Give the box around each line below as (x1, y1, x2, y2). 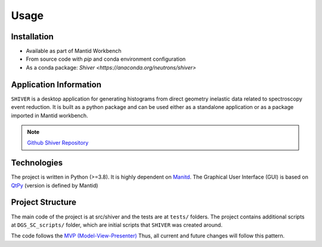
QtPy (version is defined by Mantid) (11, 182, 98, 189)
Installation (11, 32, 54, 42)
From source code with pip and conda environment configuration (26, 55, 186, 62)
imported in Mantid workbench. (11, 112, 89, 119)
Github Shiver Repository (27, 139, 89, 146)
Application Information (11, 79, 101, 89)
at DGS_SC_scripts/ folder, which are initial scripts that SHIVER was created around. (11, 221, 223, 229)
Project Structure (11, 197, 77, 208)
